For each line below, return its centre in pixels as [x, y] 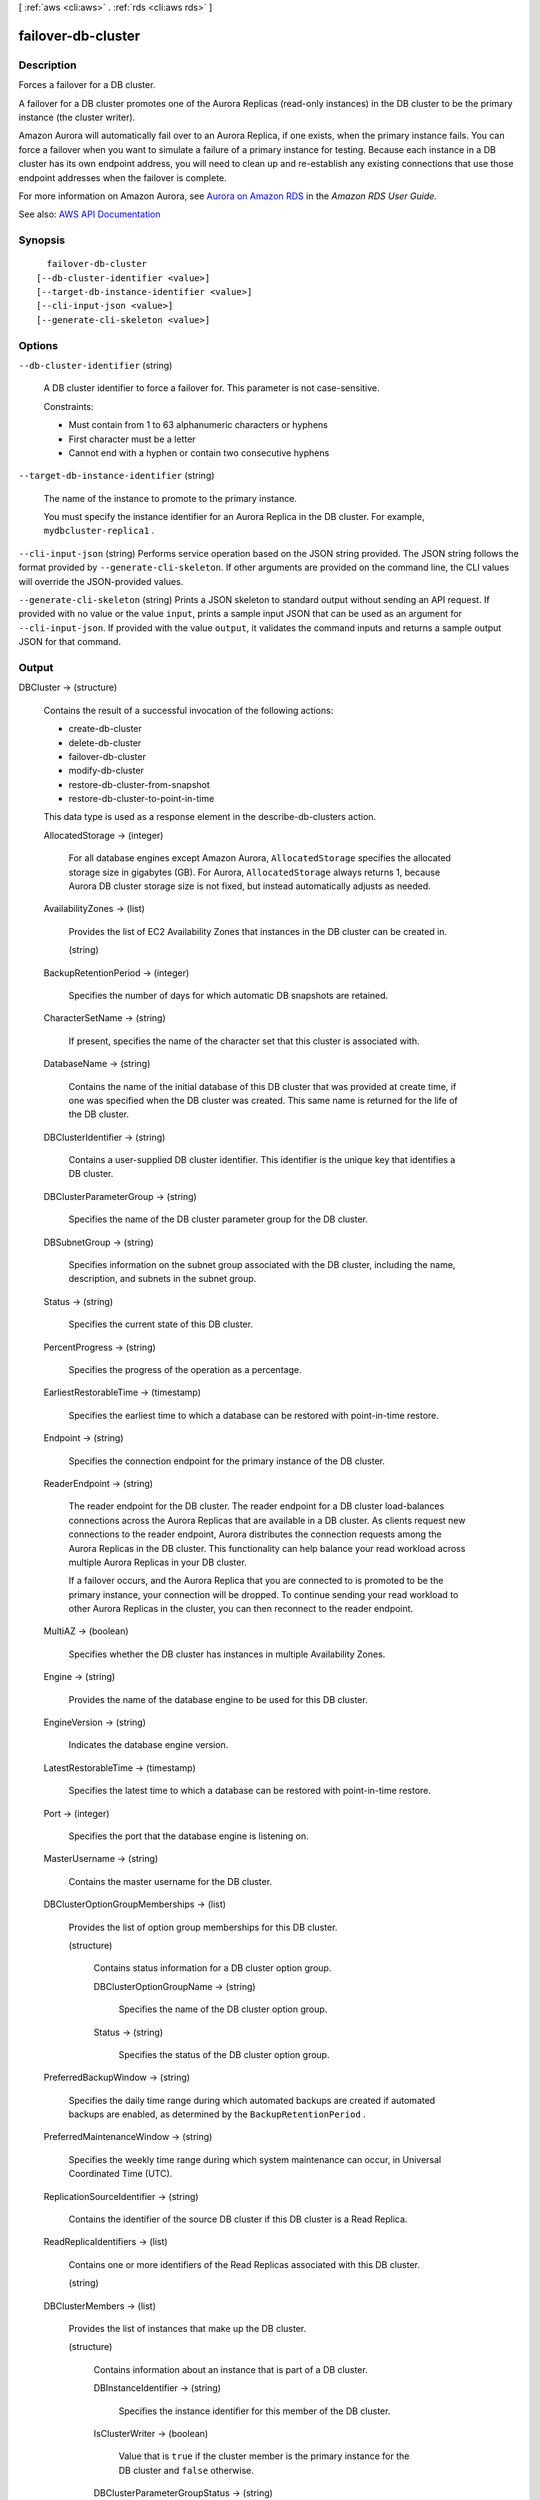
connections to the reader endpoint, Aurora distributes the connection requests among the [255, 1534]
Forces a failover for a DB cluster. [87, 85]
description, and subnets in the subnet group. [162, 1279]
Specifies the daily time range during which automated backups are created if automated [252, 2100]
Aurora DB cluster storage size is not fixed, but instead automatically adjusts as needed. [250, 886]
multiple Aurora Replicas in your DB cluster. [157, 1562]
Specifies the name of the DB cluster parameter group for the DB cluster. [218, 1219]
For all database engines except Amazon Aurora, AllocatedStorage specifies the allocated [260, 858]
